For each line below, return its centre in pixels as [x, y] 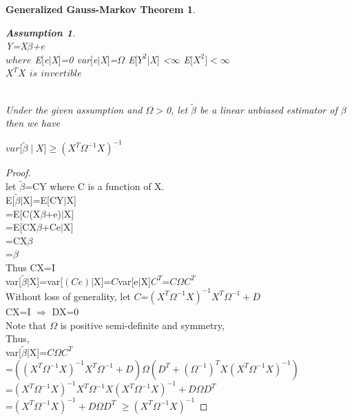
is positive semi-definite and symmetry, [142, 325]
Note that [26, 325]
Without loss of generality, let [68, 296]
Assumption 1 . [41, 32]
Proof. [18, 172]
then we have [33, 123]
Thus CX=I [31, 267]
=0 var [75, 59]
